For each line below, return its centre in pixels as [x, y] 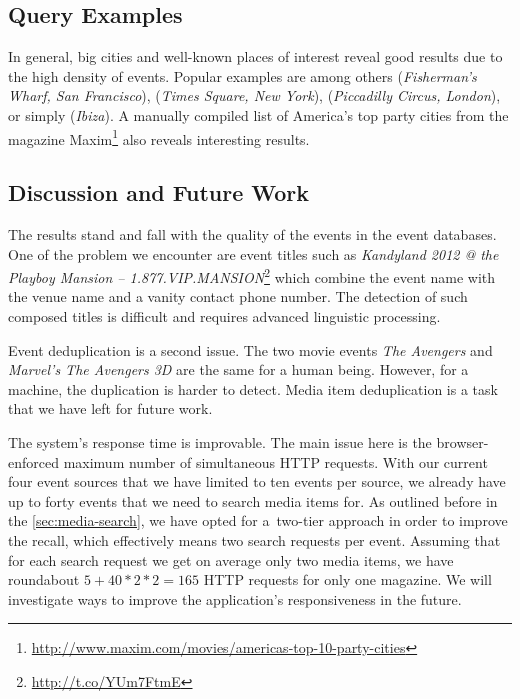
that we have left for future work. [110, 408]
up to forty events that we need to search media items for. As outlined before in [253, 500]
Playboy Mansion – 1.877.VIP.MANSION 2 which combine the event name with [252, 275]
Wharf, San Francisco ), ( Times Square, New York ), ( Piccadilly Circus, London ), [254, 95]
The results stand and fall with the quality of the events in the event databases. [252, 234]
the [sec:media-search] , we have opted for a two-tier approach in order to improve [258, 520]
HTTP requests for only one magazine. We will [347, 579]
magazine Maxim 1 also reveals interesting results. [159, 137]
